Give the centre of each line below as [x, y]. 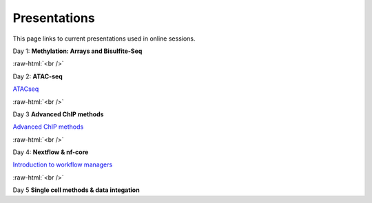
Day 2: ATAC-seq [38, 76]
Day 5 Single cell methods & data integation [76, 190]
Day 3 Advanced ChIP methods [58, 114]
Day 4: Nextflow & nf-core [51, 152]
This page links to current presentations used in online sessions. [104, 39]
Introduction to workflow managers [63, 164]
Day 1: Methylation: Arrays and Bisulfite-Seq [77, 51]
